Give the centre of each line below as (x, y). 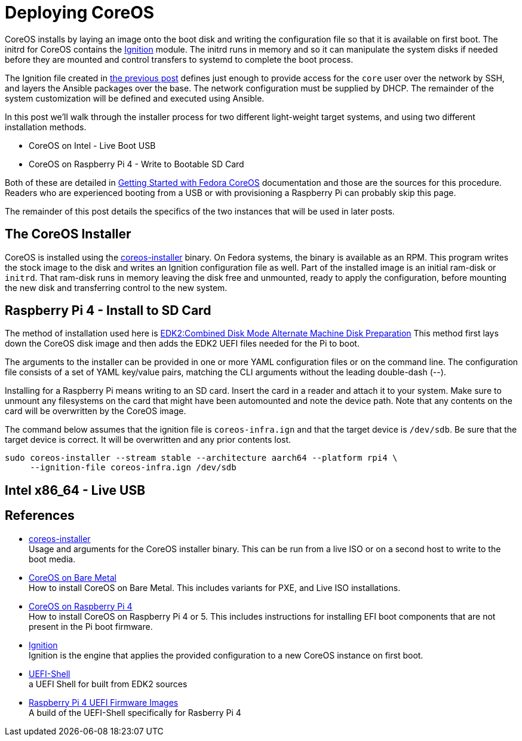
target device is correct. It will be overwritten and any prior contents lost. (148, 440)
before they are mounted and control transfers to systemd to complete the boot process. (179, 59)
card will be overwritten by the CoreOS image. (96, 411)
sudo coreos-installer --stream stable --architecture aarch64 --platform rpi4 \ (201, 458)
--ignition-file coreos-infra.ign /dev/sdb (133, 468)
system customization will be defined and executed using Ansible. (135, 98)
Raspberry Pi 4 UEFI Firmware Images (104, 702)
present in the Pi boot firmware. (91, 626)
